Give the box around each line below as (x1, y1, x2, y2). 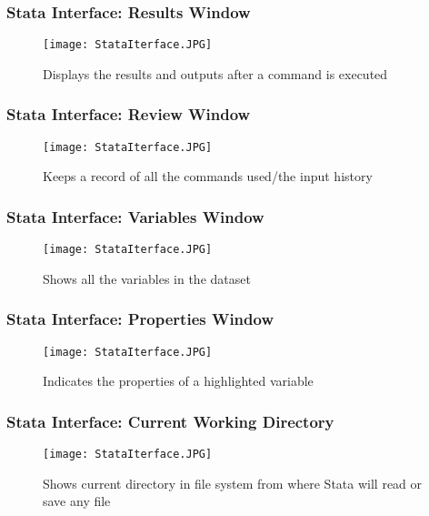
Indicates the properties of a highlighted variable (43, 371, 314, 390)
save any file (43, 491, 111, 511)
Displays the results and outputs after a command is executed (43, 64, 388, 83)
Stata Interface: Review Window (6, 103, 251, 126)
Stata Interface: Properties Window (6, 308, 274, 330)
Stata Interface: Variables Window (6, 205, 264, 228)
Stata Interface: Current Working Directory (6, 410, 334, 432)
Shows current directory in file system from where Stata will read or (43, 473, 423, 492)
